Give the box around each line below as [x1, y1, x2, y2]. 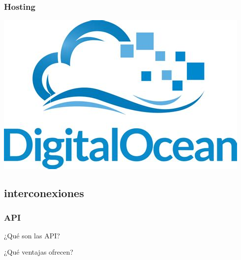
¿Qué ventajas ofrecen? [4, 247, 73, 257]
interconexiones [4, 185, 84, 201]
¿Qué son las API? [4, 230, 60, 240]
